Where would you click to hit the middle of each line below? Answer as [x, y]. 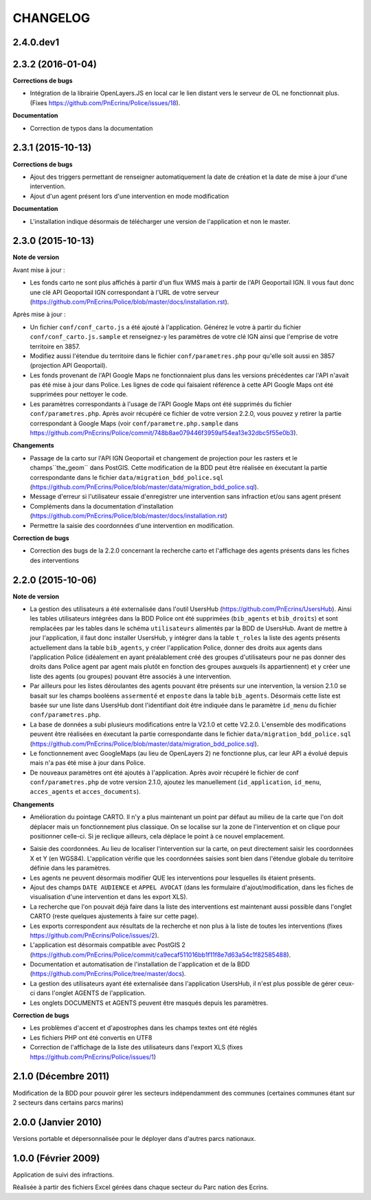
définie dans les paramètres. [70, 868]
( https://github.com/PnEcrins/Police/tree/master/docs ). [108, 974]
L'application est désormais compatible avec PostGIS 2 [108, 945]
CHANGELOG [52, 18]
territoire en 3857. [55, 346]
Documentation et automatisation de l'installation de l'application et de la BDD [140, 964]
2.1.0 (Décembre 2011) [61, 1077]
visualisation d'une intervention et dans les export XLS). [109, 897]
